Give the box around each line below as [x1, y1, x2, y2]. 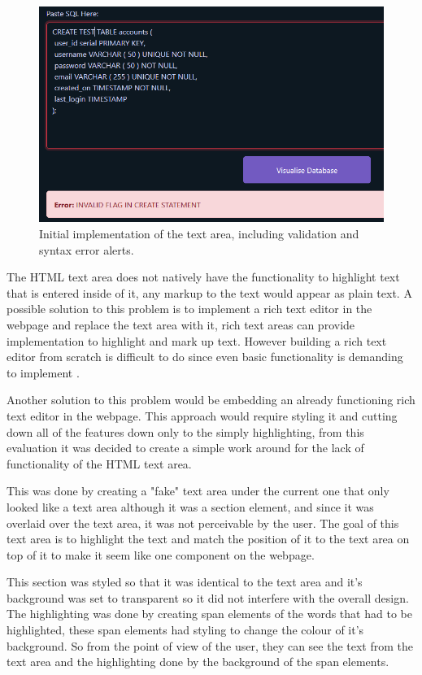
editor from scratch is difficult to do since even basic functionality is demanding [7, 348, 403, 365]
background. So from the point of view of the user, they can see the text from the [7, 637, 414, 654]
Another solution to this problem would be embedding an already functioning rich [7, 391, 415, 408]
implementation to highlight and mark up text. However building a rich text [7, 332, 387, 349]
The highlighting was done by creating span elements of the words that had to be [7, 605, 412, 622]
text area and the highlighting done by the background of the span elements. [7, 653, 389, 670]
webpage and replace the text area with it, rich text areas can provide [7, 316, 355, 333]
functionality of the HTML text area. [7, 455, 192, 472]
